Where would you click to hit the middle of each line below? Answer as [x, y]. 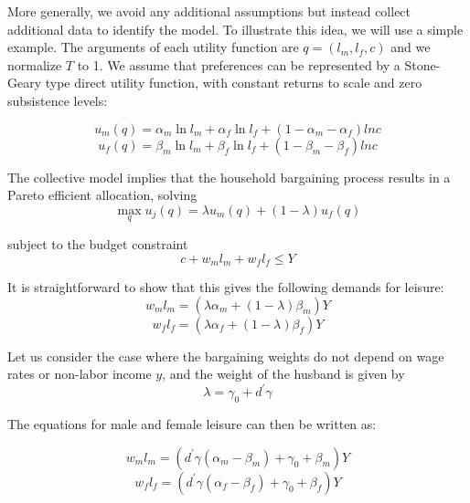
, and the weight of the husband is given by [283, 374]
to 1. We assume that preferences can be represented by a [239, 64]
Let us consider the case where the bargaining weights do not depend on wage [226, 356]
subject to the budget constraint [98, 243]
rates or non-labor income [80, 374]
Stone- [422, 64]
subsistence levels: [58, 100]
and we [411, 47]
